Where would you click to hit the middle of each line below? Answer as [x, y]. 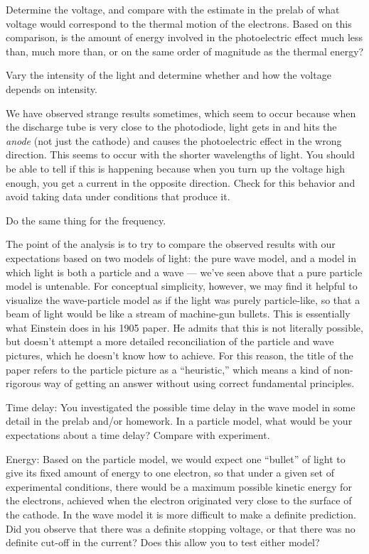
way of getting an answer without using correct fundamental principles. [199, 383]
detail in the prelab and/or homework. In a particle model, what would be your [179, 421]
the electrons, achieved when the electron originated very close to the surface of [179, 500]
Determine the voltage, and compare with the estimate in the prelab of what [173, 9]
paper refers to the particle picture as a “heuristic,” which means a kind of [168, 369]
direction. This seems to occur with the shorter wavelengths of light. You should [180, 154]
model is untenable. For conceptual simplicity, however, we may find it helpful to [182, 286]
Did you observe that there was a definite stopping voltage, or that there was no [181, 528]
